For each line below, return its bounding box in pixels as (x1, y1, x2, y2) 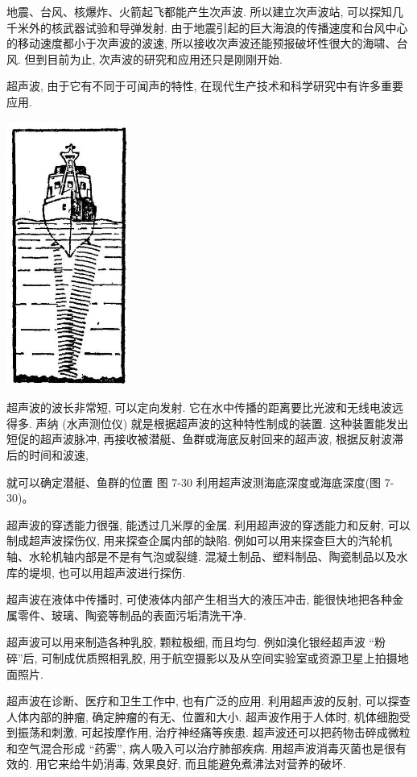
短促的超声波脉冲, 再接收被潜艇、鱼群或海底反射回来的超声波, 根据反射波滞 (6, 430, 404, 447)
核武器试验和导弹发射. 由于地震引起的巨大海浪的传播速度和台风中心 (51, 19, 408, 35)
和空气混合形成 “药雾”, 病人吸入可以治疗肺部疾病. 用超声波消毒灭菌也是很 (6, 739, 395, 756)
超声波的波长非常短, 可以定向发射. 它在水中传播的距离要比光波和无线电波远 (6, 399, 404, 416)
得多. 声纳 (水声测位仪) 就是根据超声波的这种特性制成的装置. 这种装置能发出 (6, 414, 409, 431)
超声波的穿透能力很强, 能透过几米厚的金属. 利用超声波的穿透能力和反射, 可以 (6, 516, 411, 533)
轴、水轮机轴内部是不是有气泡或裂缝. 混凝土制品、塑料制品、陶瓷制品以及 (6, 547, 397, 564)
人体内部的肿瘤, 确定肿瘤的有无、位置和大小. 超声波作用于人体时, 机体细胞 (6, 708, 399, 725)
